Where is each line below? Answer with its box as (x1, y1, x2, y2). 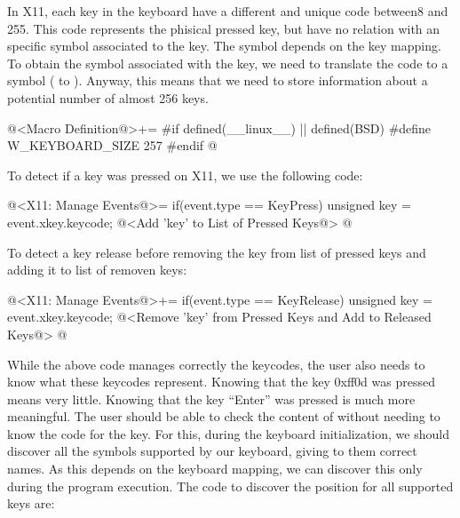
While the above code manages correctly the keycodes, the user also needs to (7, 355, 425, 373)
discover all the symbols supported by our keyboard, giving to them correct (7, 442, 417, 460)
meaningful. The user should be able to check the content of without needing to (7, 407, 440, 426)
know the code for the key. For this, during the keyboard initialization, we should (7, 424, 449, 442)
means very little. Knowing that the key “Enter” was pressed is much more (7, 389, 416, 408)
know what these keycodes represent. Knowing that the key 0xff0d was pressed (7, 372, 435, 391)
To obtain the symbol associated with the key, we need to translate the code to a (7, 53, 448, 72)
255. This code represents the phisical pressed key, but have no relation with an (7, 19, 440, 37)
